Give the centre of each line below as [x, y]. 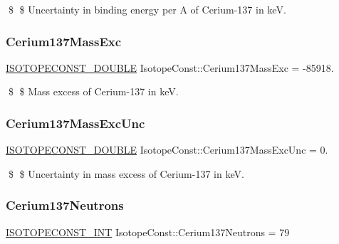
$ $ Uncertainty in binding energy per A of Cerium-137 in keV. [147, 9]
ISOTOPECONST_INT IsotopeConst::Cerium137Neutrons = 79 [148, 232]
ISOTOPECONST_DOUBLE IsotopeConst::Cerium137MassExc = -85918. [170, 67]
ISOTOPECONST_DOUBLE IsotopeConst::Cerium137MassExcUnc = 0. [167, 150]
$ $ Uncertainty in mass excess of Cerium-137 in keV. [126, 173]
